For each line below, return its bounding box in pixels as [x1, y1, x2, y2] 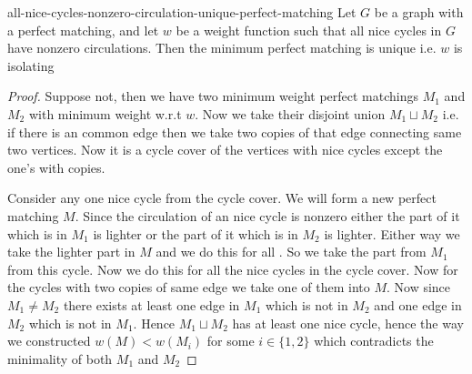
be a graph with [374, 3, 464, 21]
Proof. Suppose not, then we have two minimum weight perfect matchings [7, 86, 418, 106]
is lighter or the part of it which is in [93, 224, 298, 243]
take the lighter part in [7, 242, 136, 261]
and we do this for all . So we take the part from [156, 242, 427, 261]
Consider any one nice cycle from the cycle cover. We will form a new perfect [7, 188, 437, 207]
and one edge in [374, 295, 462, 314]
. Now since [387, 278, 451, 297]
